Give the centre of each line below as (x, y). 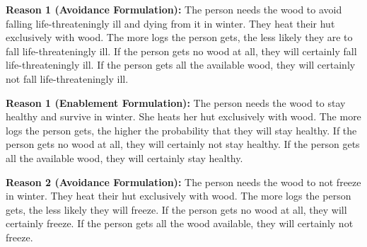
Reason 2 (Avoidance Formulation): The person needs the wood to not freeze (183, 182)
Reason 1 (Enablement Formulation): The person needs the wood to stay (176, 102)
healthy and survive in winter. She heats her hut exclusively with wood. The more (183, 116)
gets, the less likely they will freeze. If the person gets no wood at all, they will (176, 209)
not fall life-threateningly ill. (67, 78)
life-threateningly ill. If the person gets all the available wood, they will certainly (181, 65)
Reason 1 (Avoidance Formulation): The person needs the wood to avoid (174, 9)
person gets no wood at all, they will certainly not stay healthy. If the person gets (183, 144)
